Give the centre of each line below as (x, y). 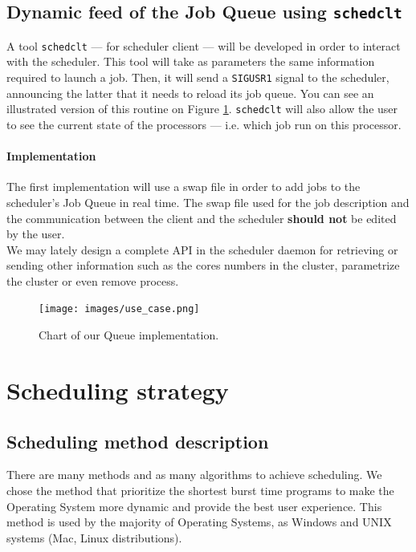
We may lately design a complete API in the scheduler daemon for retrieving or (202, 249)
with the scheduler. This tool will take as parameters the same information (191, 61)
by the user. (36, 234)
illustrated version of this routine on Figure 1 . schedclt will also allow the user (202, 109)
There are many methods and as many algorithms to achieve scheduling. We (194, 475)
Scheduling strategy (118, 390)
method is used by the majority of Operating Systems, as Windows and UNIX (199, 522)
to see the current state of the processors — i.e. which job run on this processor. (204, 124)
